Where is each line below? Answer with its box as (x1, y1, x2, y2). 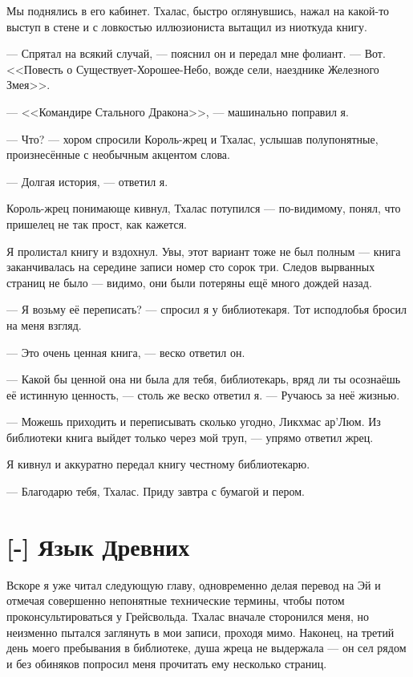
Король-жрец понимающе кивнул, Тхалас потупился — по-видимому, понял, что (6, 200, 401, 217)
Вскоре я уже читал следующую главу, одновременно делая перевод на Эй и (6, 576, 381, 593)
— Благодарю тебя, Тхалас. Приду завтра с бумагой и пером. (6, 483, 305, 500)
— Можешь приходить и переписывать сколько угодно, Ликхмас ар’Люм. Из (6, 413, 381, 430)
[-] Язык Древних (6, 529, 190, 562)
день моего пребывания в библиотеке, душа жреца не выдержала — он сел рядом (6, 639, 407, 656)
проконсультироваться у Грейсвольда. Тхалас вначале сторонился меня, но (6, 607, 369, 624)
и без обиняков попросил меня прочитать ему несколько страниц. (6, 655, 327, 671)
